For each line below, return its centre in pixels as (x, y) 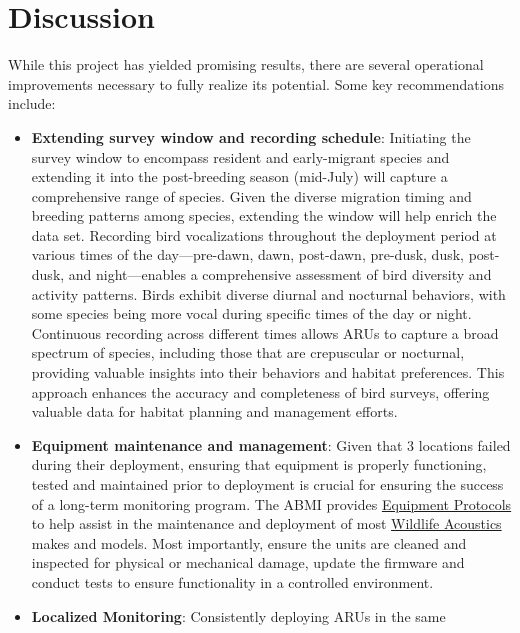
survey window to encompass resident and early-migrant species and (240, 156)
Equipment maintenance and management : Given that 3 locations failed (271, 444)
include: (32, 103)
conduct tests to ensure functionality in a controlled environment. (232, 581)
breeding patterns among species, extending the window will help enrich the (264, 215)
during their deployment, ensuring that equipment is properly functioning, (259, 464)
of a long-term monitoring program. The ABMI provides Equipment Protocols (271, 503)
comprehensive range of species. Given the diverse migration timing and (251, 195)
